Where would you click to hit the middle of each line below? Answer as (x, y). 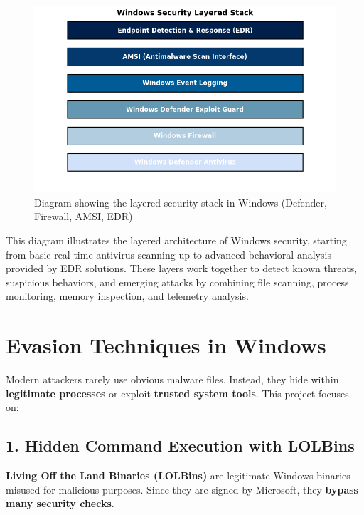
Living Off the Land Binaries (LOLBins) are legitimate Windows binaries (178, 475)
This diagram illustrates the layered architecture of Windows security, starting (176, 240)
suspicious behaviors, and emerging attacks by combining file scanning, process (177, 282)
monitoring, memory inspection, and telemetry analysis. (127, 296)
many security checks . (60, 503)
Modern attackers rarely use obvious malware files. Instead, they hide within (172, 379)
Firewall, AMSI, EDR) (84, 216)
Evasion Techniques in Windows (166, 345)
